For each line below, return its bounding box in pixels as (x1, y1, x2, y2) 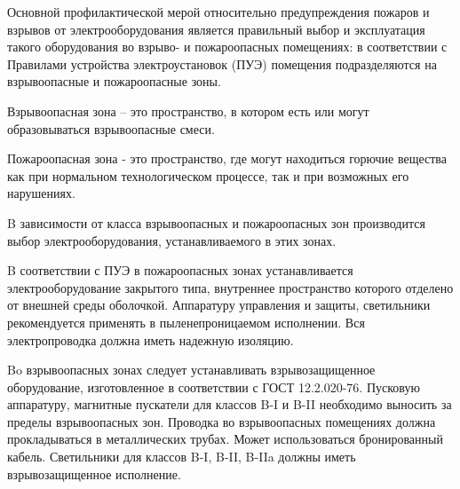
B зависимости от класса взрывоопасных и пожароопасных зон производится (7, 213, 425, 232)
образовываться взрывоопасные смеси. (7, 119, 215, 138)
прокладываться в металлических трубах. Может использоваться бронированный (7, 430, 443, 448)
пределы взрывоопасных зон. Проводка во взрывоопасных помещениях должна (7, 412, 436, 430)
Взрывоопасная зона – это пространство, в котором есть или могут (7, 101, 369, 120)
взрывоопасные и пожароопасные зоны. (7, 72, 221, 91)
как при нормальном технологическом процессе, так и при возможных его (7, 166, 409, 185)
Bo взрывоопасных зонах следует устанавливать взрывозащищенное (7, 360, 376, 379)
